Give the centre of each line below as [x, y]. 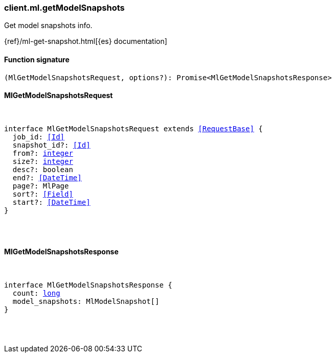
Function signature [37, 59]
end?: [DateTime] [47, 177]
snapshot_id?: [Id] [51, 145]
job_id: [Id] [39, 137]
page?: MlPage [41, 186]
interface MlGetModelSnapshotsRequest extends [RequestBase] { [133, 128]
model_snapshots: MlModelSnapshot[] [86, 302]
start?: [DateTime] [51, 202]
